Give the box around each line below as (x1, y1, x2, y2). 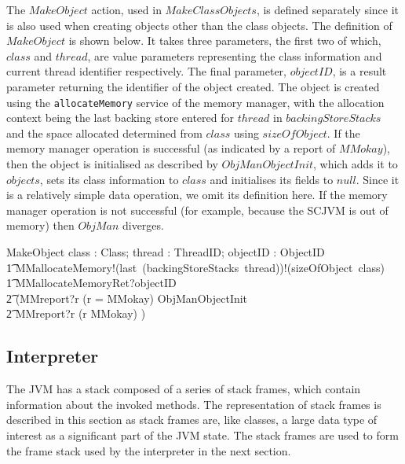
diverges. (122, 217, 164, 234)
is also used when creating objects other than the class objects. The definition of (6, 17, 392, 33)
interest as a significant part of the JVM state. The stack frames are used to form (6, 426, 399, 443)
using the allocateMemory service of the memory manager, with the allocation (6, 94, 385, 110)
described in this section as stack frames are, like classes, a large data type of (6, 411, 378, 428)
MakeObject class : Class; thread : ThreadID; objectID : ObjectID (6, 243, 325, 260)
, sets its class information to (39, 171, 179, 187)
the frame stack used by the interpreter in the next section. (6, 442, 291, 458)
